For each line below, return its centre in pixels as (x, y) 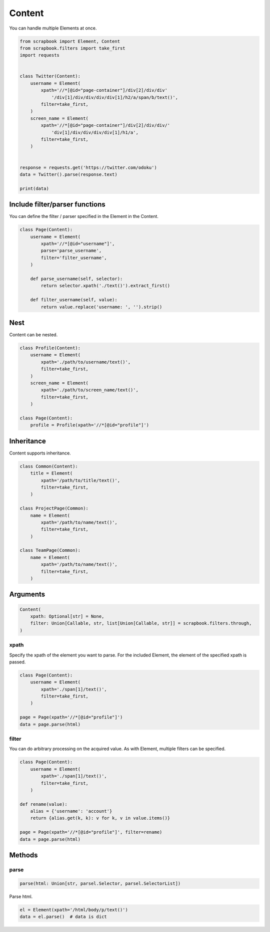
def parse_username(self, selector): (76, 279)
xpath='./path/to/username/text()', (86, 362)
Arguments (27, 595)
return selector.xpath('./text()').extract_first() (105, 286)
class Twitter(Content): (50, 76)
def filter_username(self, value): (74, 300)
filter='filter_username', (74, 258)
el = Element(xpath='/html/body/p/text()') (74, 910)
